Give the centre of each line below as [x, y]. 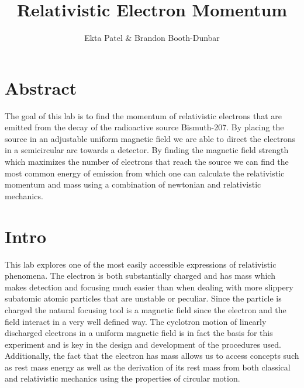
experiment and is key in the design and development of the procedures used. [143, 344]
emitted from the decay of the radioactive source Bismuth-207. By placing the [144, 127]
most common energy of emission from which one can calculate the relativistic [145, 173]
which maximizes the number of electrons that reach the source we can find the [147, 162]
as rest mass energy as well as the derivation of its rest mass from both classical [148, 367]
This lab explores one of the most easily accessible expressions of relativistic [141, 264]
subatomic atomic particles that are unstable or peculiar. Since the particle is [143, 298]
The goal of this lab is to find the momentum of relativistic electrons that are [144, 115]
